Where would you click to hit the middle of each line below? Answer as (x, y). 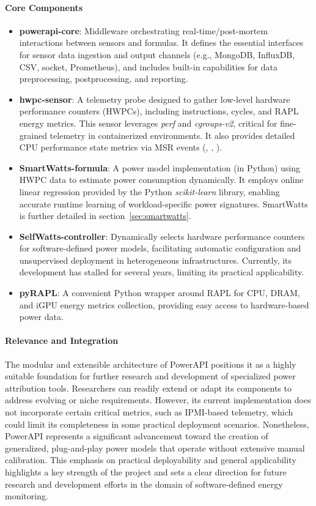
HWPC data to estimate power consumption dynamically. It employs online (161, 180)
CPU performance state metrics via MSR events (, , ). (121, 147)
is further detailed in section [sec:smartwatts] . (105, 216)
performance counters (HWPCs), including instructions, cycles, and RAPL (159, 111)
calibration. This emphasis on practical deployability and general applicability (151, 460)
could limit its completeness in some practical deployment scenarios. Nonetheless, (157, 424)
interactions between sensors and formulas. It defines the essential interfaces (161, 43)
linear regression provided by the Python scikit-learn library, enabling (149, 191)
